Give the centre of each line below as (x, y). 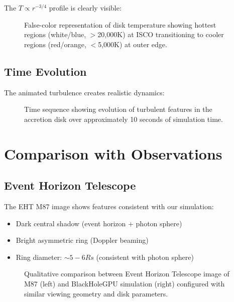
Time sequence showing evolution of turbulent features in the (118, 109)
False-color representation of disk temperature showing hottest (120, 24)
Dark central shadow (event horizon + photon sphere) (99, 223)
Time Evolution (45, 71)
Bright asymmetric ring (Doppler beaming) (82, 240)
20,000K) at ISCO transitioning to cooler (161, 34)
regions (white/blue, (55, 34)
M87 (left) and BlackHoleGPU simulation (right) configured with (125, 283)
